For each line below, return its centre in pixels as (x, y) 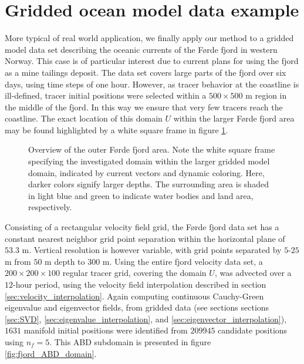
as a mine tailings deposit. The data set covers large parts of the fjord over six (146, 72)
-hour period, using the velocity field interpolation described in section (140, 284)
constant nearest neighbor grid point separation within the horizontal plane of (145, 238)
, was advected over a (253, 273)
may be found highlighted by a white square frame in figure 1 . (116, 129)
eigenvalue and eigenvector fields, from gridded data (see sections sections (137, 307)
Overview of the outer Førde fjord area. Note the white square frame (152, 149)
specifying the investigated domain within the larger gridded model (149, 161)
